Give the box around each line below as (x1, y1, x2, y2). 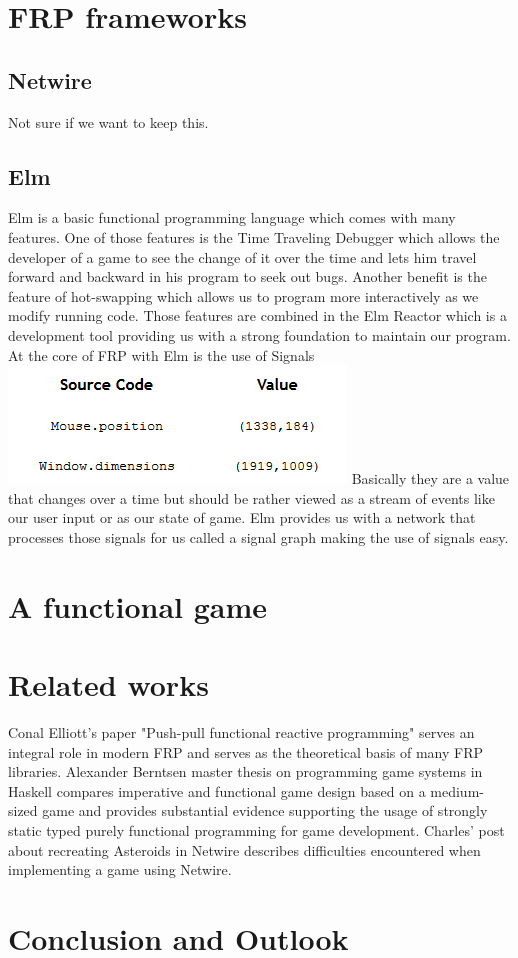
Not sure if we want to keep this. (8, 111, 209, 132)
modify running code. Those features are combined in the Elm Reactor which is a (8, 305, 507, 326)
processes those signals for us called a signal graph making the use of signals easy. (8, 526, 509, 547)
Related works (8, 664, 209, 705)
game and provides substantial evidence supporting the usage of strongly (42, 800, 488, 821)
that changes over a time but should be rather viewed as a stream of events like (8, 487, 495, 508)
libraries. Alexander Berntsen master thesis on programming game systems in (8, 761, 483, 782)
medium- (430, 780, 484, 801)
